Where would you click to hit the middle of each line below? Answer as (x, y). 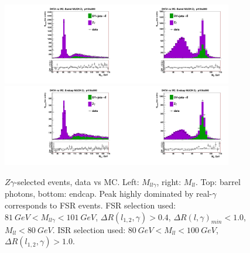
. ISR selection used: (89, 229)
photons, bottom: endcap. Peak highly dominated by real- (109, 194)
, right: (169, 181)
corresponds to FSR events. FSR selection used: (90, 205)
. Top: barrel (218, 181)
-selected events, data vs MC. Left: (77, 181)
